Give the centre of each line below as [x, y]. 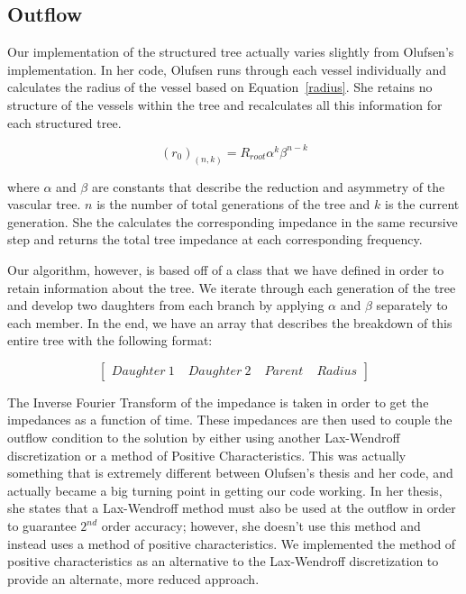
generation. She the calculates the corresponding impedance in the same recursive [233, 221]
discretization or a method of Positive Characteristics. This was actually [207, 455]
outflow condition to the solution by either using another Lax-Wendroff [204, 438]
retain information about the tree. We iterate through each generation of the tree [232, 287]
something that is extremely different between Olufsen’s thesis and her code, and [230, 473]
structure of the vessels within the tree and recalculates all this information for [225, 104]
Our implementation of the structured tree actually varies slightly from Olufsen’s [231, 52]
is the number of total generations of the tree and [233, 204]
